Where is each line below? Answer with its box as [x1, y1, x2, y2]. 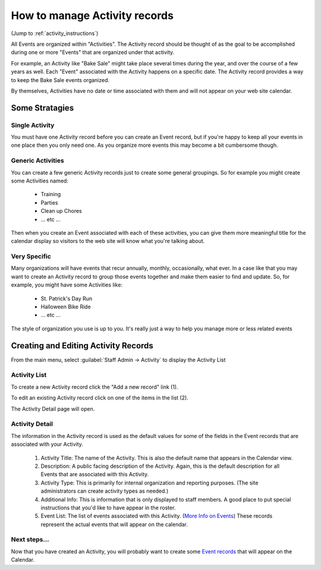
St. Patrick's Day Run [40, 295, 93, 302]
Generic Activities [11, 156, 65, 165]
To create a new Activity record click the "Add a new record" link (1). [11, 383, 178, 391]
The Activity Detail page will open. [11, 405, 95, 412]
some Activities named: [11, 177, 68, 184]
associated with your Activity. [11, 440, 83, 448]
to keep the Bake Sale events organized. [11, 76, 110, 83]
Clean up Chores [40, 207, 83, 215]
